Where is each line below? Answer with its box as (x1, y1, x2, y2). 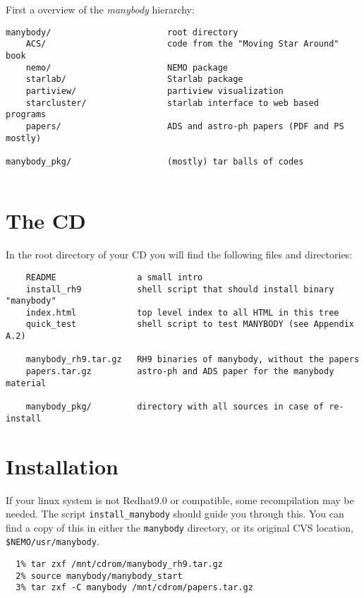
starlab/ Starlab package (25, 74, 243, 85)
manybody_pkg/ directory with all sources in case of (25, 402, 324, 412)
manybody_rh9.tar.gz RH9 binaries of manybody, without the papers (25, 354, 360, 365)
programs (6, 109, 47, 120)
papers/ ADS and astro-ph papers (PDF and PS (25, 121, 344, 131)
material (6, 378, 47, 388)
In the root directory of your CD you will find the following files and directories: (6, 247, 353, 262)
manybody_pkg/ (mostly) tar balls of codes (6, 156, 304, 167)
